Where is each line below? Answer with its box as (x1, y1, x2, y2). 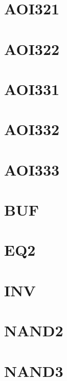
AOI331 (4, 78, 60, 99)
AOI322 (4, 38, 60, 59)
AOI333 (4, 159, 60, 180)
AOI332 (4, 119, 60, 140)
